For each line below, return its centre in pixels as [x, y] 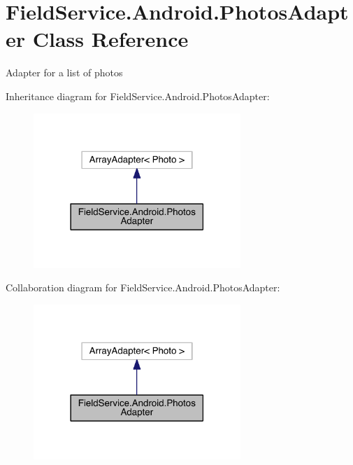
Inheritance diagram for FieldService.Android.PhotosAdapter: [138, 96]
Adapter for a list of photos [64, 72]
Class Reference [110, 39]
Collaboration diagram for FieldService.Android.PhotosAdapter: [143, 287]
